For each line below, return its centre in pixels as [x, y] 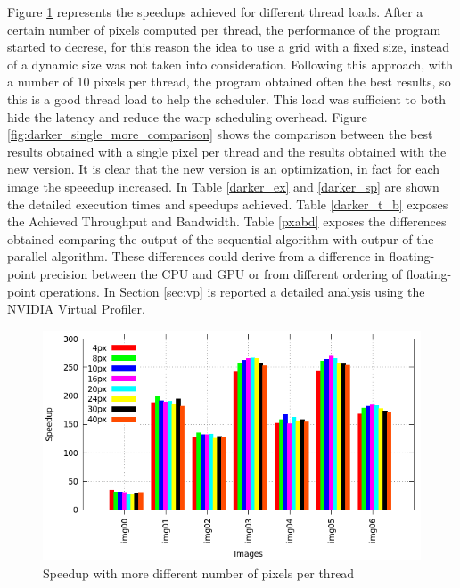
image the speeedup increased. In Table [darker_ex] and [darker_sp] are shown [223, 186]
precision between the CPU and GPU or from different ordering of [221, 273]
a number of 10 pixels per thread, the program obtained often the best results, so [229, 82]
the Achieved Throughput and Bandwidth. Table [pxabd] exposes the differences [227, 221]
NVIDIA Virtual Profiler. [76, 309]
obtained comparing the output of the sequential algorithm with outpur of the [221, 238]
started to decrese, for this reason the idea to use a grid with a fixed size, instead [229, 47]
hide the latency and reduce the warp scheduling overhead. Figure [187, 116]
